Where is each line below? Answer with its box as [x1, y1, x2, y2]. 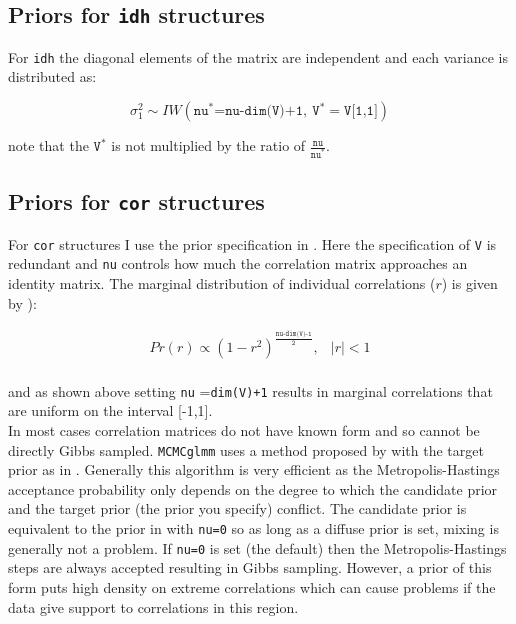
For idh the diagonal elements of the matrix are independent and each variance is [8, 46, 508, 67]
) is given [441, 273, 498, 293]
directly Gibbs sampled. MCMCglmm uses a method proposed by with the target [8, 439, 484, 460]
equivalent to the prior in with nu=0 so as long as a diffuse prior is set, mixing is [8, 518, 499, 539]
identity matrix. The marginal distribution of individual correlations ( [8, 273, 436, 293]
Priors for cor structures [8, 186, 265, 217]
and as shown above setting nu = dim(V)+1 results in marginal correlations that [8, 380, 493, 401]
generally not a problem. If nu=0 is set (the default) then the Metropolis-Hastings [8, 537, 507, 558]
